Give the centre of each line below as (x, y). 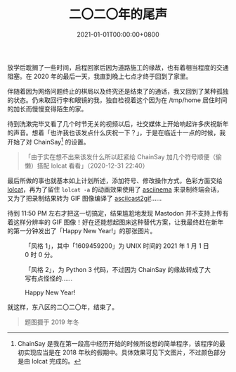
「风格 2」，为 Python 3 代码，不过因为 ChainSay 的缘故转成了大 (118, 269)
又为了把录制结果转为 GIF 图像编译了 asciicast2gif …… (85, 198)
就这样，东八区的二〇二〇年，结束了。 (63, 306)
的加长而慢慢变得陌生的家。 (47, 108)
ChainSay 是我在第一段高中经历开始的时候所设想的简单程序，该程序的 (118, 343)
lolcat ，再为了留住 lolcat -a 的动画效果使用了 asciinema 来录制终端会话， (115, 189)
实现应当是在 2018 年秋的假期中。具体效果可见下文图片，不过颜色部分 (125, 352)
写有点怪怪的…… (49, 278)
